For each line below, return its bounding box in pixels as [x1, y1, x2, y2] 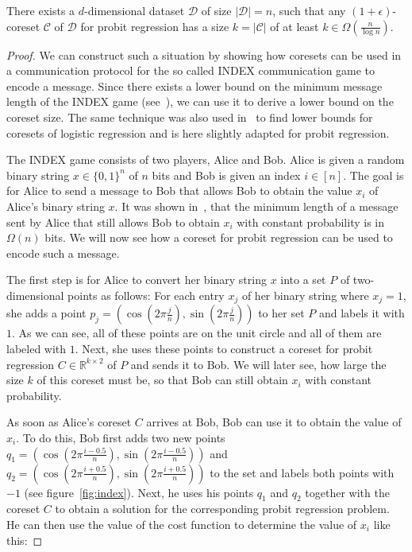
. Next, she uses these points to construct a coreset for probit [75, 340, 373, 356]
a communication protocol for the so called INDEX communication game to [6, 62, 375, 79]
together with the [305, 484, 390, 500]
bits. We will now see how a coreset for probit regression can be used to [44, 229, 393, 246]
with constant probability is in [237, 213, 384, 230]
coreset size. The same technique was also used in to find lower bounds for [6, 108, 373, 125]
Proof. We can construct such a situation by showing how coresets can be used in [6, 46, 402, 63]
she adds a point [6, 305, 87, 321]
